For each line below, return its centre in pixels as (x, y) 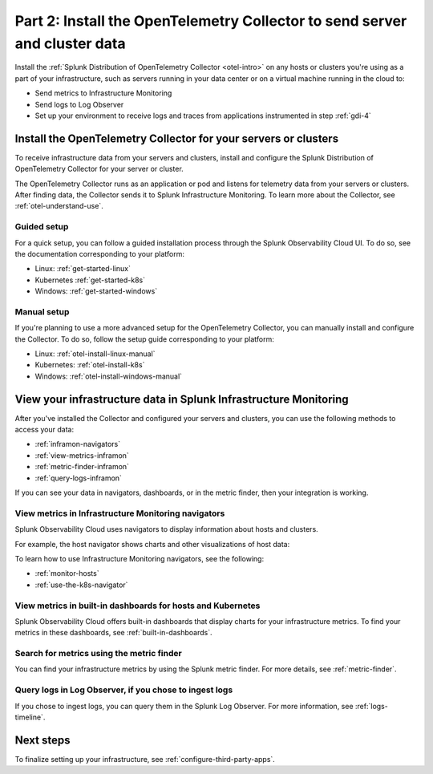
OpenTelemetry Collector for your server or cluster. (99, 169)
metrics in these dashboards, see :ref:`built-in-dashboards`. (113, 633)
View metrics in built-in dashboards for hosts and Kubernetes (138, 606)
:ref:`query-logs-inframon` (78, 478)
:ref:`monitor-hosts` (67, 573)
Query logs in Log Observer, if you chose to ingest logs (124, 690)
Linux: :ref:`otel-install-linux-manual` (95, 354)
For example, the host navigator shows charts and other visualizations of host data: (152, 544)
